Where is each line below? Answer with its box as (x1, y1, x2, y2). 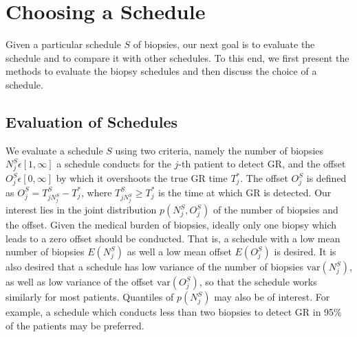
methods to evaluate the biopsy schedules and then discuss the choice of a (6, 64, 317, 78)
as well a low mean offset (127, 244, 232, 259)
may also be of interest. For (214, 290, 330, 304)
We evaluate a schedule (6, 143, 103, 157)
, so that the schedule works (199, 275, 317, 289)
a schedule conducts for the (56, 156, 171, 171)
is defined (306, 171, 347, 185)
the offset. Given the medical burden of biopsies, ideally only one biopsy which (6, 218, 337, 232)
